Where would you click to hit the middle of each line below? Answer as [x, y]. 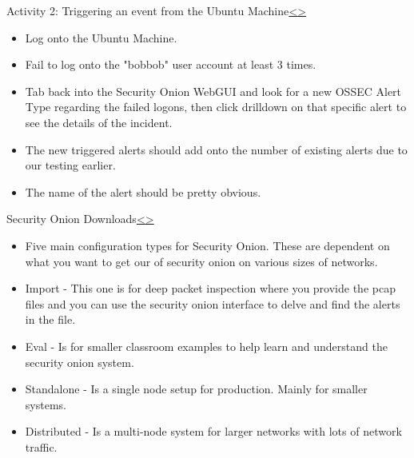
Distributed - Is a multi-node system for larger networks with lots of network [213, 431]
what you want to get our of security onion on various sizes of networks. [201, 261]
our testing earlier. [70, 165]
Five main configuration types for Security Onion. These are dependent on [207, 245]
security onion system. [80, 362]
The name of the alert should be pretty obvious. [143, 191]
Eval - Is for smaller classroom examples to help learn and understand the [206, 346]
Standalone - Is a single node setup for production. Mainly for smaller [196, 389]
